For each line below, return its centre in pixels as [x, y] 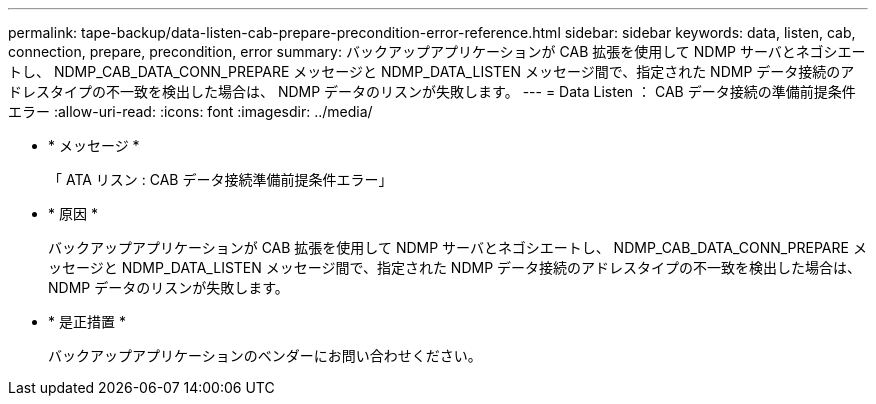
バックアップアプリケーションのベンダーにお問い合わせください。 [265, 355]
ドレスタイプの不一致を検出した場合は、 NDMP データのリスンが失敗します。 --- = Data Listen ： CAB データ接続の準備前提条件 [432, 91]
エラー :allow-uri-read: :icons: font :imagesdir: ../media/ [190, 111]
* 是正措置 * [87, 321]
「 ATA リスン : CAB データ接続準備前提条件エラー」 [220, 179]
